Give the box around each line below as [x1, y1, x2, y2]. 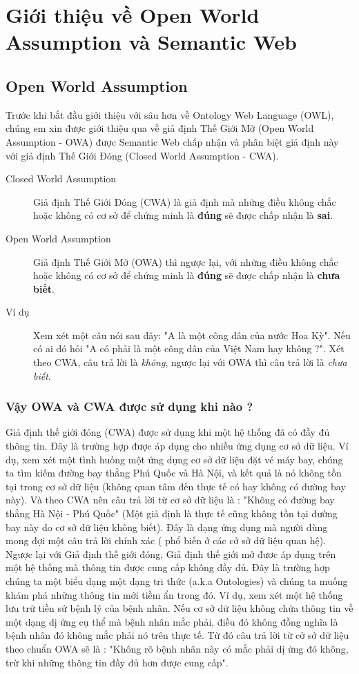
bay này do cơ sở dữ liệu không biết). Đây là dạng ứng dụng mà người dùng [6, 519, 328, 534]
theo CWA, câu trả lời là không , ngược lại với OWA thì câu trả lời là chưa [33, 355, 347, 369]
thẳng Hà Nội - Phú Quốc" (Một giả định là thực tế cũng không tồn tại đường [6, 506, 338, 521]
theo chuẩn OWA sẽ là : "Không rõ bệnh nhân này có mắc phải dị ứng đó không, [6, 641, 349, 655]
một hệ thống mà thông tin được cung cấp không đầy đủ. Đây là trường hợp [6, 560, 330, 575]
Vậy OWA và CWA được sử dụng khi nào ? [6, 398, 253, 415]
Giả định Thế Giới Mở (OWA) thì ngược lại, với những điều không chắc [33, 254, 338, 269]
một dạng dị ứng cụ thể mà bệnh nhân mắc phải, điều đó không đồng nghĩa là [6, 614, 338, 628]
